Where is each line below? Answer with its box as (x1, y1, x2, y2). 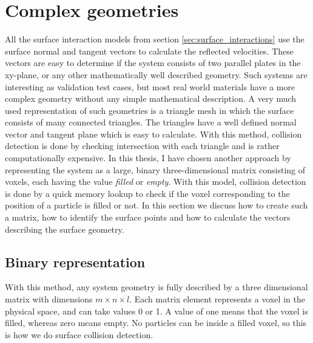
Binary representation (5, 252, 146, 271)
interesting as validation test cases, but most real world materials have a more (5, 80, 295, 93)
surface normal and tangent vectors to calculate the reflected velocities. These (5, 44, 294, 57)
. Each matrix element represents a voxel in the (129, 293, 305, 305)
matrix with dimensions (5, 293, 93, 305)
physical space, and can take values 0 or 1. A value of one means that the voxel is (5, 304, 308, 317)
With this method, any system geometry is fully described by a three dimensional (5, 281, 308, 293)
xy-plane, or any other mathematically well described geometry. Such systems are (5, 68, 308, 81)
